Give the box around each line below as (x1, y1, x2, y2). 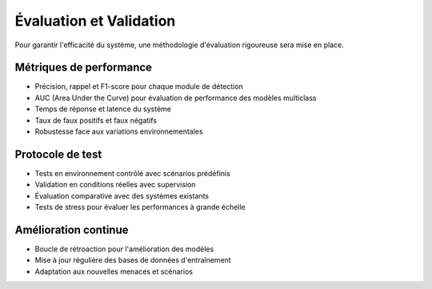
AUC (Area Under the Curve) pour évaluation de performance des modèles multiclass (34, 93, 317, 102)
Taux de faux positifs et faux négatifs (34, 115, 158, 125)
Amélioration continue (14, 223, 129, 236)
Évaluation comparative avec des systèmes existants (34, 191, 210, 200)
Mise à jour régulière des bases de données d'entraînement (34, 255, 231, 265)
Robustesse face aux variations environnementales (34, 126, 203, 136)
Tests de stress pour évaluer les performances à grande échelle (34, 203, 246, 212)
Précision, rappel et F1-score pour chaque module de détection (34, 82, 243, 91)
